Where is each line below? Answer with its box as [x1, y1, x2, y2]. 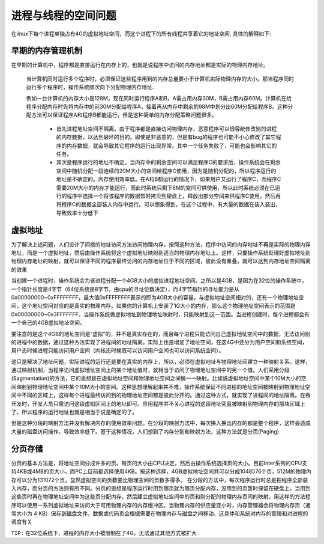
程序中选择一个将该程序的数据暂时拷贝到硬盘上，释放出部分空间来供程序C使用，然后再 [66, 192, 281, 200]
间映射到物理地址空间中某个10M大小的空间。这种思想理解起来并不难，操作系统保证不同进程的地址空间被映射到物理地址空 [11, 383, 311, 390]
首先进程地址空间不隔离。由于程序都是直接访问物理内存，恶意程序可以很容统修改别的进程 [56, 125, 277, 132]
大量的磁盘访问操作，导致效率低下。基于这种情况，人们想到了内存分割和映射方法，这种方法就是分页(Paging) [11, 427, 279, 435]
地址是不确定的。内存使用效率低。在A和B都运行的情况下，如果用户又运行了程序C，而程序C [56, 176, 281, 183]
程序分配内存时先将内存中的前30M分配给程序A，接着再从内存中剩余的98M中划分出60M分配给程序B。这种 [26, 103, 288, 111]
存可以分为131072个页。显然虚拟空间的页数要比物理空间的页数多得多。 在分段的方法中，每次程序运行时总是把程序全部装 [11, 476, 308, 483]
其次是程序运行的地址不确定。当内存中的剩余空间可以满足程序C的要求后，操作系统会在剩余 [56, 159, 281, 166]
